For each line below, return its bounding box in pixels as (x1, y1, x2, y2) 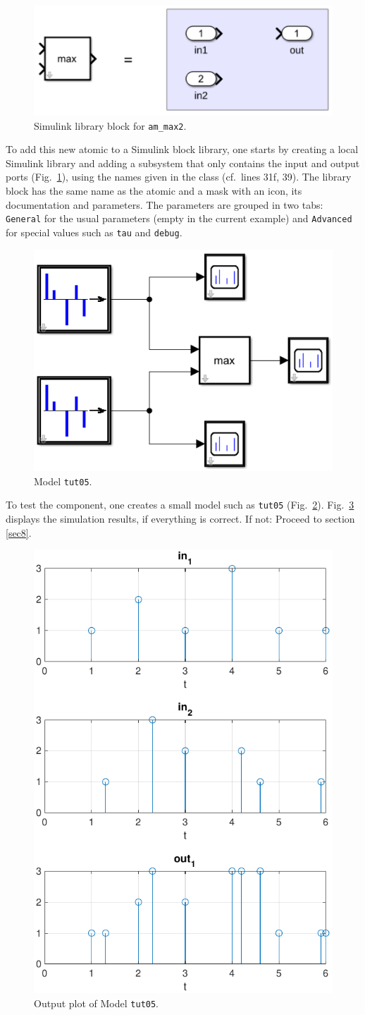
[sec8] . (6, 525, 32, 540)
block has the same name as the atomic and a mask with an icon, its (6, 183, 302, 197)
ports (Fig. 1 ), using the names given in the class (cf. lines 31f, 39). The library (6, 169, 352, 184)
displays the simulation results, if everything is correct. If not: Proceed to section (6, 511, 355, 526)
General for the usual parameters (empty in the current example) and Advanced (6, 211, 352, 226)
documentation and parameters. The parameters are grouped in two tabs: (6, 197, 323, 212)
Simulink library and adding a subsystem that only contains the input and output (6, 155, 360, 170)
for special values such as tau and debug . (6, 224, 182, 239)
